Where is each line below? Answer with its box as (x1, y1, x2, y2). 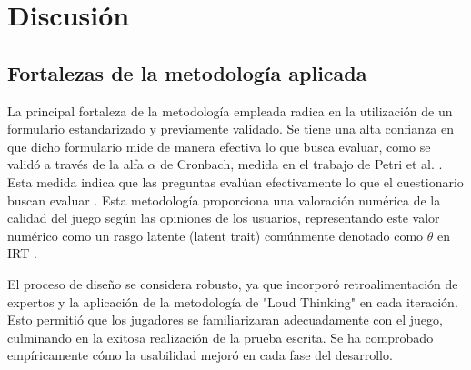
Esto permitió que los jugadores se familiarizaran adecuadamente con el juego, (7, 310, 443, 329)
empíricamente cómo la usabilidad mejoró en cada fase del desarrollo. (7, 345, 393, 365)
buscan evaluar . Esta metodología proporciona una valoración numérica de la (7, 190, 441, 209)
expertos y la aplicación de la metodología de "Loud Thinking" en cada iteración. (7, 292, 458, 311)
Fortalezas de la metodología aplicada (7, 58, 367, 86)
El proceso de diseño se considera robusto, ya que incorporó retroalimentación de (7, 274, 458, 293)
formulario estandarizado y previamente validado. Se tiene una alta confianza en (7, 119, 455, 138)
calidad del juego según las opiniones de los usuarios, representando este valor (7, 208, 440, 227)
